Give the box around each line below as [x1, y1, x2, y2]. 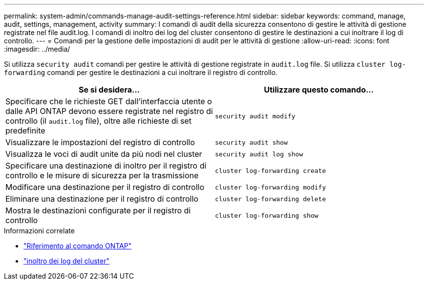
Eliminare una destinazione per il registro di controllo [5, 194, 198, 204]
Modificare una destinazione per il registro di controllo [5, 182, 204, 192]
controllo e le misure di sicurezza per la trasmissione [5, 170, 199, 180]
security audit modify [215, 112, 296, 120]
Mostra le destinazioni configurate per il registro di [5, 206, 191, 215]
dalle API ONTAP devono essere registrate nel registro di [5, 106, 213, 116]
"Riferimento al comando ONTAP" [23, 242, 132, 250]
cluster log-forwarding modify [215, 183, 326, 191]
